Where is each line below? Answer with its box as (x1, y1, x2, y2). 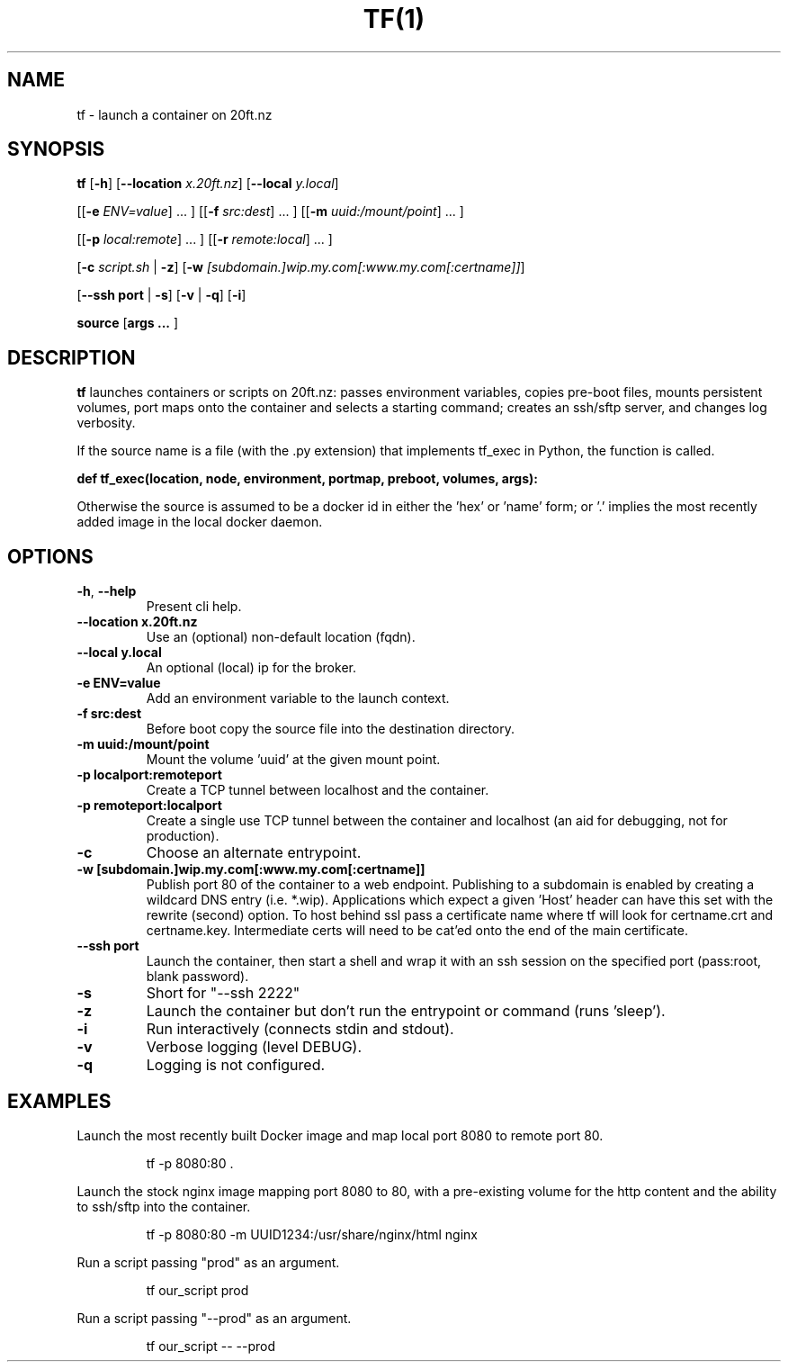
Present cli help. (146, 599, 242, 615)
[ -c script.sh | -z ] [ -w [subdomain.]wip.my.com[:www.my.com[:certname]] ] (76, 259, 525, 275)
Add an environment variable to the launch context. (146, 690, 450, 707)
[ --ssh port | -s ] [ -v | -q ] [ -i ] (76, 287, 246, 303)
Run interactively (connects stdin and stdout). (146, 1020, 454, 1039)
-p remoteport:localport (76, 797, 222, 814)
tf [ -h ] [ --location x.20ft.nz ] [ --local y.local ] (76, 176, 339, 192)
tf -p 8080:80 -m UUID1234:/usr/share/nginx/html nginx (146, 1226, 479, 1242)
